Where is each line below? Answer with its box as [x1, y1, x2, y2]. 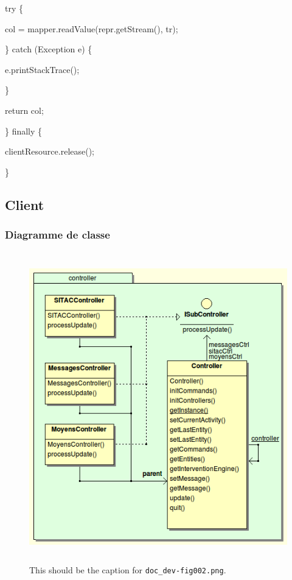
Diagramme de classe [5, 227, 110, 242]
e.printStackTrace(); [5, 63, 80, 75]
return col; [5, 103, 44, 116]
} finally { [5, 124, 43, 137]
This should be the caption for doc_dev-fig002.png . [29, 564, 226, 576]
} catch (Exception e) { [5, 43, 92, 55]
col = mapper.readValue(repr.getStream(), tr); [5, 22, 178, 35]
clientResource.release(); [5, 145, 95, 158]
